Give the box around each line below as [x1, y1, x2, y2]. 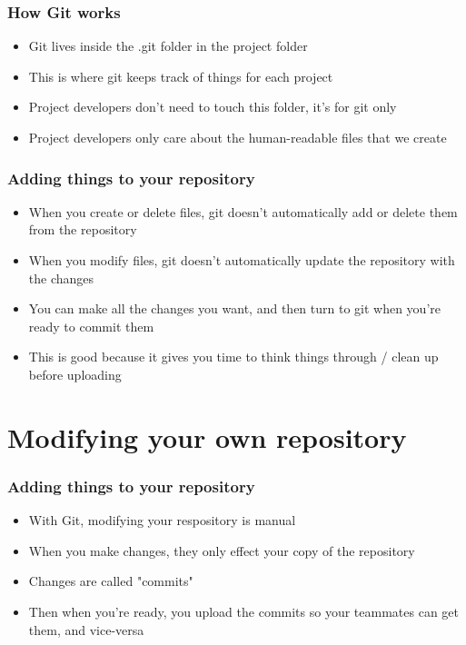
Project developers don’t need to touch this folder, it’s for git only [28, 97, 397, 116]
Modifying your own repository [7, 418, 407, 455]
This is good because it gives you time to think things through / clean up [28, 347, 439, 366]
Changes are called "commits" [28, 571, 193, 590]
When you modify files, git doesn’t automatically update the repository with [28, 251, 455, 269]
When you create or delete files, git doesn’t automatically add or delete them [28, 202, 458, 221]
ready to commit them [28, 316, 154, 335]
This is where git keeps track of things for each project [28, 66, 333, 85]
